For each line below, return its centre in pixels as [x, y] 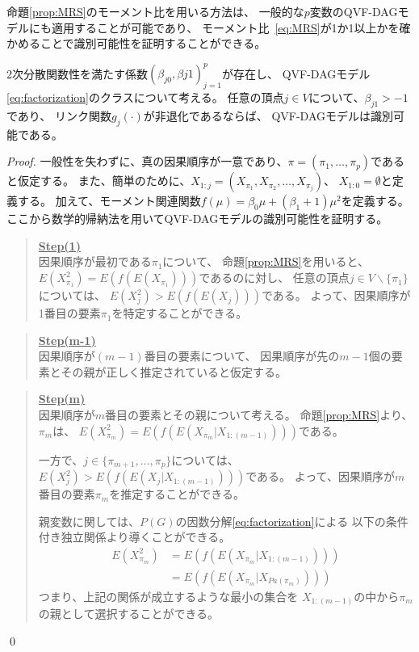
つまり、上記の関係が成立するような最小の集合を [168, 596]
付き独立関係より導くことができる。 [134, 537]
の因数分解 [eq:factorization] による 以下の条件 [292, 521]
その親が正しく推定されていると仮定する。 [174, 371]
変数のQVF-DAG [354, 11]
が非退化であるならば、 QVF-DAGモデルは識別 [268, 115]
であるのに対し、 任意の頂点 [274, 278]
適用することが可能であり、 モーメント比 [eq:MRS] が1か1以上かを [225, 27]
